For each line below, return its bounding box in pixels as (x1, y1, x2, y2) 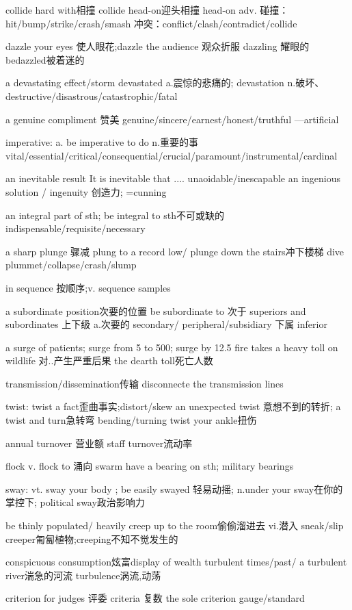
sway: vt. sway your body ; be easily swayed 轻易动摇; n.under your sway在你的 (5, 481, 343, 496)
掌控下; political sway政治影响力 (5, 495, 145, 509)
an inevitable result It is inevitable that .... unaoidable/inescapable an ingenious (5, 171, 341, 186)
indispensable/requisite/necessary (5, 221, 146, 236)
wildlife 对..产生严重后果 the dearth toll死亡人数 (5, 353, 213, 368)
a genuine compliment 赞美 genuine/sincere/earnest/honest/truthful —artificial (5, 112, 339, 126)
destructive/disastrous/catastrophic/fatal (5, 88, 178, 103)
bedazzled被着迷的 (5, 52, 85, 66)
